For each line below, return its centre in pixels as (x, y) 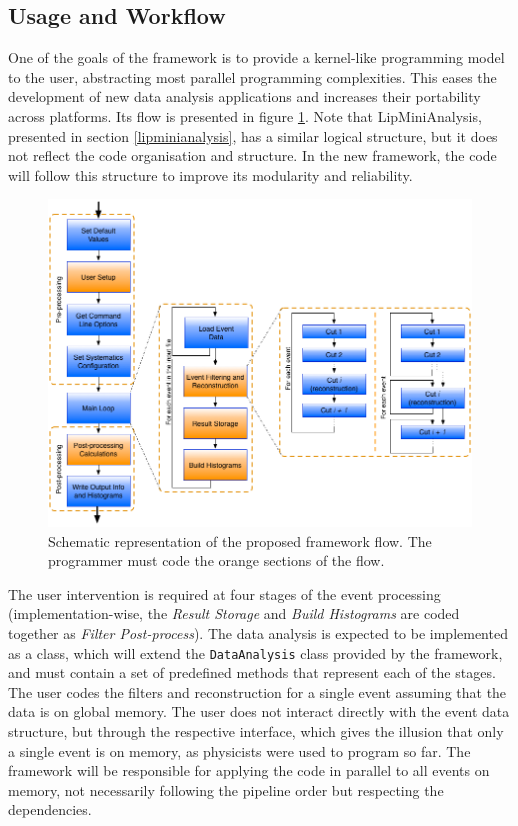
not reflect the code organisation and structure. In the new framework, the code (252, 155)
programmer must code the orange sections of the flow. (216, 560)
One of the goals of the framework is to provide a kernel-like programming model (256, 57)
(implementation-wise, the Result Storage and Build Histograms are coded (234, 613)
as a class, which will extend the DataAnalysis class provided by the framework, (255, 652)
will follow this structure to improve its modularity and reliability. (210, 174)
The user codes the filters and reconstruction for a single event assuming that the (257, 691)
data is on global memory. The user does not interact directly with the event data (259, 711)
